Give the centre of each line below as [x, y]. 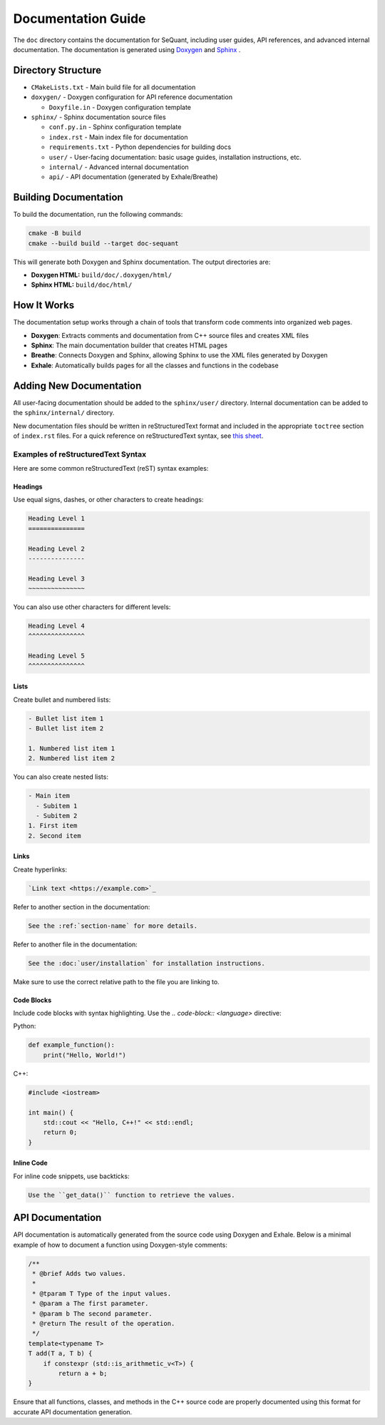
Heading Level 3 [57, 578]
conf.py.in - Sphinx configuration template [115, 127]
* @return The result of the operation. [104, 1323]
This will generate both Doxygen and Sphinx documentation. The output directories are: [142, 262]
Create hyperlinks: [40, 869]
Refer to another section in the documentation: [82, 906]
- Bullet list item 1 [66, 718]
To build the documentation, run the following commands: [98, 215]
